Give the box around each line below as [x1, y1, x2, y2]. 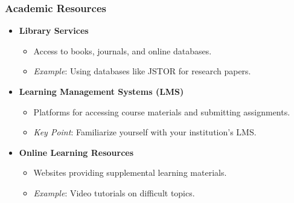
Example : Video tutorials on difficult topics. [33, 186, 195, 199]
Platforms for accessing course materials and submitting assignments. [33, 105, 290, 118]
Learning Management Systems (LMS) [19, 85, 184, 97]
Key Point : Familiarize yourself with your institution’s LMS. [33, 126, 257, 138]
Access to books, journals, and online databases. [33, 44, 212, 57]
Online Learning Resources [19, 146, 134, 158]
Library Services [19, 24, 89, 37]
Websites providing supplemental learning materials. [33, 166, 227, 179]
